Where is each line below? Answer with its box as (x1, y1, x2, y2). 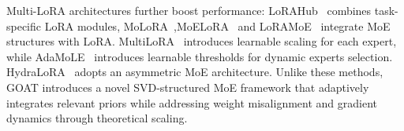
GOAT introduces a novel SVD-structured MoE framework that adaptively (6, 78, 369, 95)
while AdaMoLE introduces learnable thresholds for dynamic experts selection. (6, 48, 393, 64)
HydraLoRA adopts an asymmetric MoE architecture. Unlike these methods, (6, 64, 383, 80)
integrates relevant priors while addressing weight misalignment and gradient (6, 94, 378, 111)
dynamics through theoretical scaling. (6, 110, 188, 126)
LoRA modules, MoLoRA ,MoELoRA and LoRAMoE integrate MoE (44, 17, 391, 34)
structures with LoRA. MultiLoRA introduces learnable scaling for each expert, (6, 33, 397, 49)
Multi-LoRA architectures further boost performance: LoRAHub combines (6, 2, 372, 18)
